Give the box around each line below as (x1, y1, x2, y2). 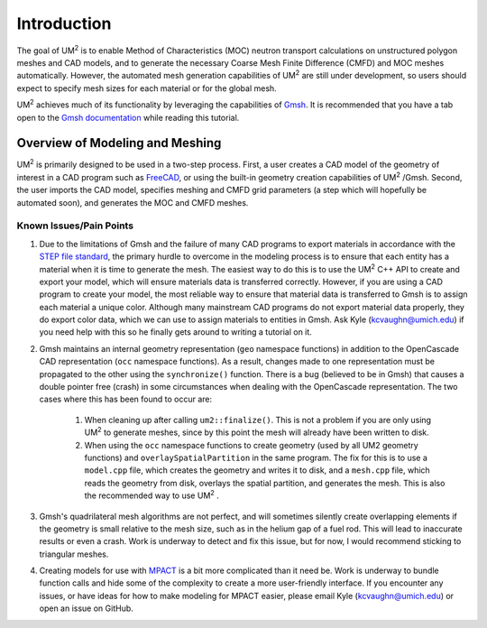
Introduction (16, 14, 112, 33)
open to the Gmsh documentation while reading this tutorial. (16, 112, 240, 123)
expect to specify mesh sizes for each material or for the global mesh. (16, 82, 277, 94)
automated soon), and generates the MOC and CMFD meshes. (16, 197, 249, 208)
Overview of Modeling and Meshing (16, 135, 222, 151)
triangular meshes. (39, 549, 109, 559)
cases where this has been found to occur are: (39, 393, 213, 405)
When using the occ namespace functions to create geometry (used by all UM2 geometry (84, 439, 418, 450)
